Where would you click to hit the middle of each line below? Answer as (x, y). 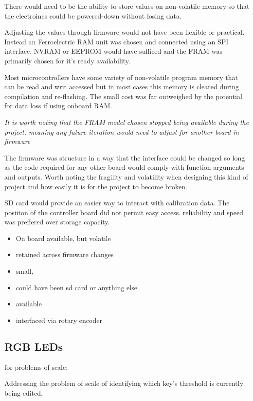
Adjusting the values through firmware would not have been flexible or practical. (125, 32)
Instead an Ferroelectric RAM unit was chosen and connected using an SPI (117, 41)
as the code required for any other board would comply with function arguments (124, 167)
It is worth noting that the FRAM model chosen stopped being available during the (127, 122)
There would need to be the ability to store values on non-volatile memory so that (127, 6)
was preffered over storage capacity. (57, 222)
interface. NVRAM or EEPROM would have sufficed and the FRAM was (114, 51)
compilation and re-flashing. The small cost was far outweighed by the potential (123, 96)
